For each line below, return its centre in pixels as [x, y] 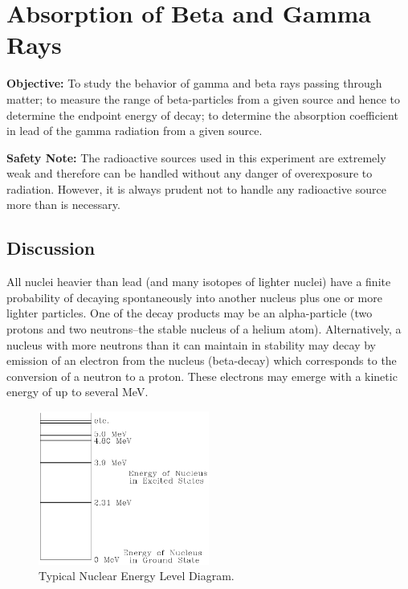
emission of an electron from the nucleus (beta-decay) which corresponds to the [202, 360]
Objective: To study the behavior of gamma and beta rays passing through [194, 83]
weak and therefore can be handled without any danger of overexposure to [190, 173]
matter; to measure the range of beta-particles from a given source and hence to [204, 98]
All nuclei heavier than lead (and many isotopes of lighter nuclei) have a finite [199, 282]
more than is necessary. [63, 205]
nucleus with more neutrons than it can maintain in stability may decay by [191, 344]
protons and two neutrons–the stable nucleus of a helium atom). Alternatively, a [204, 329]
